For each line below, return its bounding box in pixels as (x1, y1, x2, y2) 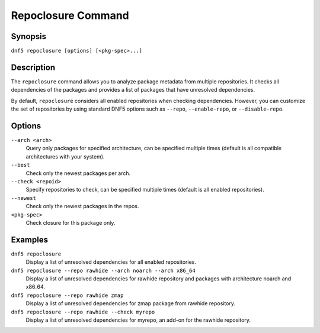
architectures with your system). (25, 153, 105, 160)
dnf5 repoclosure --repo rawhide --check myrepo (11, 308, 155, 315)
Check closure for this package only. (25, 219, 116, 226)
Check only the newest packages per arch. (25, 169, 130, 177)
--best (11, 161, 30, 169)
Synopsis (11, 31, 47, 41)
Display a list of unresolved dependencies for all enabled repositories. (25, 258, 197, 266)
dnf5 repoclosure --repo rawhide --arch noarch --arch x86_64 (11, 267, 196, 274)
